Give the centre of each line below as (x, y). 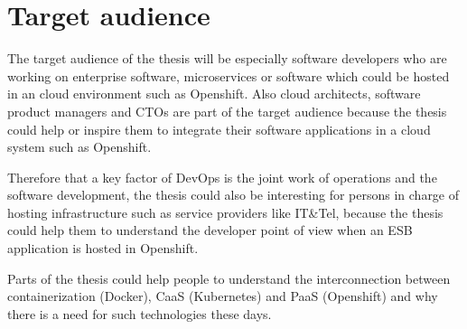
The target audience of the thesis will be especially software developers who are (227, 58)
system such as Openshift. (79, 147)
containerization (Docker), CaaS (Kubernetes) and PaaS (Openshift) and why (223, 296)
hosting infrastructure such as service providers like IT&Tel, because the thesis (225, 212)
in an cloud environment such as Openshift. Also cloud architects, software (214, 94)
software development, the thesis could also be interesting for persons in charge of (233, 195)
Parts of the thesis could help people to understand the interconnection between (229, 278)
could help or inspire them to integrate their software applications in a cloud (219, 129)
